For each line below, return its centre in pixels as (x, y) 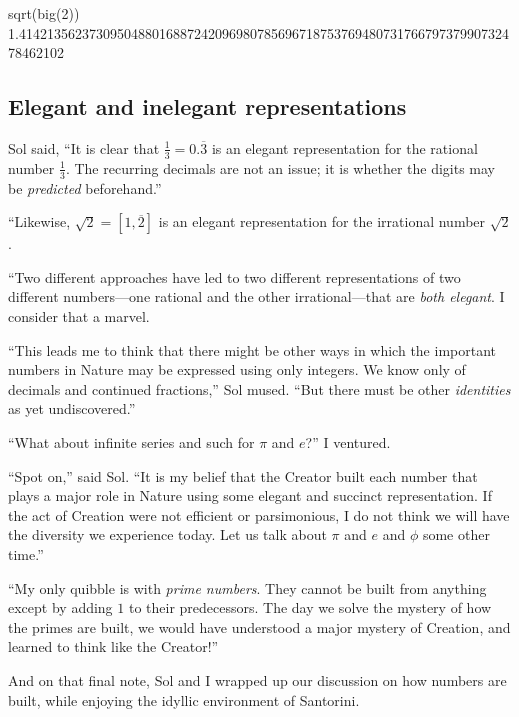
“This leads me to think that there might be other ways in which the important (252, 349)
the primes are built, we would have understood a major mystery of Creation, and (259, 626)
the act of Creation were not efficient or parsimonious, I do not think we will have (259, 514)
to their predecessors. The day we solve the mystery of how (310, 607)
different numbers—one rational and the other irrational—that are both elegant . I (256, 296)
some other (456, 534)
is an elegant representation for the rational (344, 147)
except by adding (60, 607)
